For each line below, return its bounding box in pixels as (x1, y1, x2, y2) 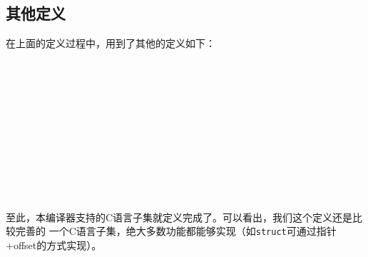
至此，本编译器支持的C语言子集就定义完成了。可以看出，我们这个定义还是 (6, 209, 353, 224)
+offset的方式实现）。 (6, 237, 102, 252)
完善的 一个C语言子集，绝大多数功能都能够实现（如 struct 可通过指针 (15, 223, 337, 238)
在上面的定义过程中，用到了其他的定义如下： (6, 36, 215, 51)
